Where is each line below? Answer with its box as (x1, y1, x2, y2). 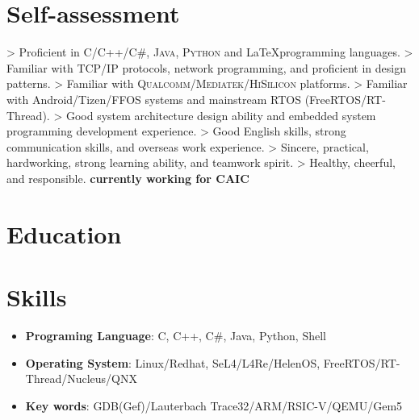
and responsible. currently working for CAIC (6, 169, 249, 186)
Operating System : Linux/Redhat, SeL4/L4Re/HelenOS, (25, 354, 321, 371)
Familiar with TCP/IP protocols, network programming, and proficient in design (6, 59, 406, 76)
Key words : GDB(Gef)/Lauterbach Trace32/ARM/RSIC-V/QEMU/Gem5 (25, 397, 403, 414)
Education (6, 217, 122, 250)
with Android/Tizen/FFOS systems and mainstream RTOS (6, 90, 301, 107)
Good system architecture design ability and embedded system (65, 106, 376, 123)
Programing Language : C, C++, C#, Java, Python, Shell (25, 326, 326, 343)
